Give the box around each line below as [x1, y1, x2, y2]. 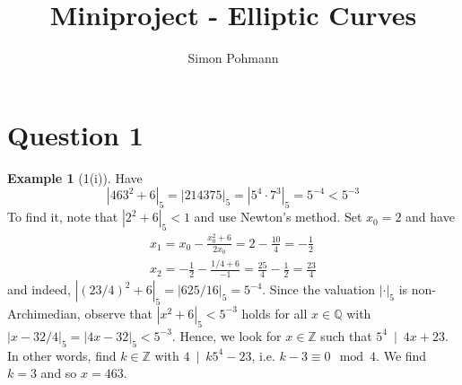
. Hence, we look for [171, 326, 282, 345]
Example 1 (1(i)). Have [7, 168, 143, 187]
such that [320, 326, 372, 345]
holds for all [241, 303, 308, 322]
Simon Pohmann [187, 48, 279, 67]
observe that [84, 303, 153, 322]
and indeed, [7, 280, 71, 299]
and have [405, 207, 455, 226]
